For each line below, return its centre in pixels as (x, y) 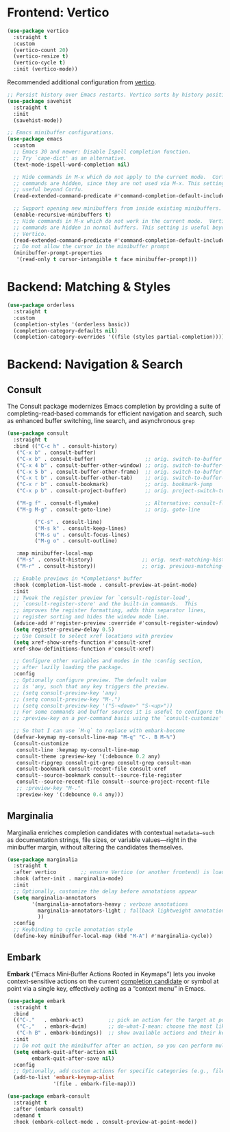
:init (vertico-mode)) (46, 69)
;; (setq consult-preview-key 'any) (65, 693)
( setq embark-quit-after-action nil (65, 1052)
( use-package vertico (38, 31)
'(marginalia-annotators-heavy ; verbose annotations (110, 904)
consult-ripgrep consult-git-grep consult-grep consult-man (104, 762)
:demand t (27, 1116)
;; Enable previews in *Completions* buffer (78, 578)
